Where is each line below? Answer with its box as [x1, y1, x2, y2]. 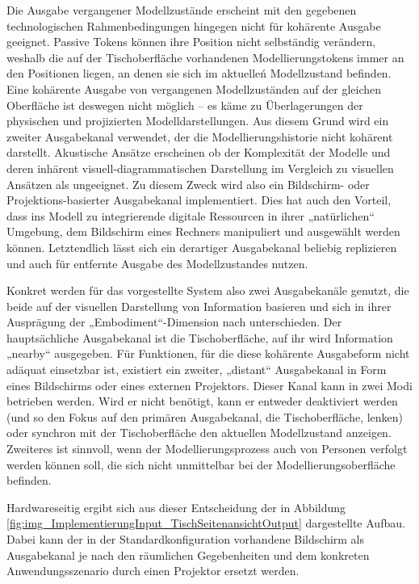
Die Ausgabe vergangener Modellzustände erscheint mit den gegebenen [6, 2, 357, 18]
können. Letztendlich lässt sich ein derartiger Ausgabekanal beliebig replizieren [6, 238, 397, 255]
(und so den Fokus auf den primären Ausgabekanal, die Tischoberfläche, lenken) [6, 408, 404, 425]
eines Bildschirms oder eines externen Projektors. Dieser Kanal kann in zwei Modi [6, 376, 413, 393]
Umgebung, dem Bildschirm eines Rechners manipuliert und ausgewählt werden [6, 223, 400, 240]
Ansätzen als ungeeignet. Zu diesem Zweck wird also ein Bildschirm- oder [6, 175, 370, 192]
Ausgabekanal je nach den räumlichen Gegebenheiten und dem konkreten [6, 546, 370, 563]
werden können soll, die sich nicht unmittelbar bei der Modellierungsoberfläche [6, 456, 396, 473]
